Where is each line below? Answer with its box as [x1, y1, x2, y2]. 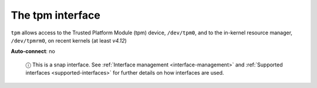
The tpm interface [11, 9, 101, 22]
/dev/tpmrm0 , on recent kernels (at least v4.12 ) [11, 37, 127, 44]
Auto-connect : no [11, 48, 55, 55]
